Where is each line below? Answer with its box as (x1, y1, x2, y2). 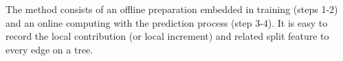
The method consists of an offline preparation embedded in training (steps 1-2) (5, 2, 338, 16)
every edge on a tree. (5, 42, 93, 56)
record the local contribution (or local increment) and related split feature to (5, 29, 329, 43)
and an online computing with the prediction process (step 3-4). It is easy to (5, 15, 328, 29)
